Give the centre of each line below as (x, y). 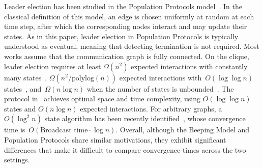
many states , (26, 77)
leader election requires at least (53, 66)
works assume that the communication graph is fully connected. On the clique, (127, 56)
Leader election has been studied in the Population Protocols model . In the (123, 6)
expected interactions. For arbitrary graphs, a (151, 108)
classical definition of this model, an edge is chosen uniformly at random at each (129, 16)
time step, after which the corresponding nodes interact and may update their (126, 26)
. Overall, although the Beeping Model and (183, 130)
